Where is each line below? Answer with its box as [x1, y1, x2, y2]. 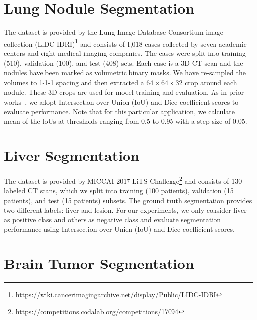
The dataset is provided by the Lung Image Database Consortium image [4, 27, 224, 37]
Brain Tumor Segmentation [4, 253, 194, 273]
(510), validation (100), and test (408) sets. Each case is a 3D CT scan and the [4, 57, 243, 68]
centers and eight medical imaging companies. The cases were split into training [4, 48, 246, 58]
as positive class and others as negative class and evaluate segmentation [4, 214, 221, 224]
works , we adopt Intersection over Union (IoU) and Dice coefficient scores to [4, 96, 239, 107]
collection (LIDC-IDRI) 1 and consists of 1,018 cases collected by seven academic [4, 37, 247, 49]
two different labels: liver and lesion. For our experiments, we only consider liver [4, 205, 247, 215]
